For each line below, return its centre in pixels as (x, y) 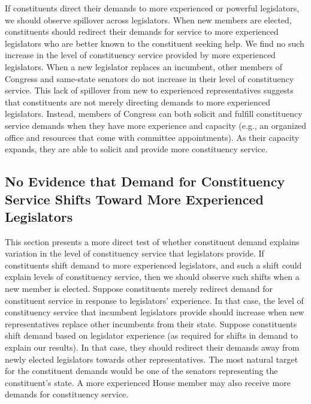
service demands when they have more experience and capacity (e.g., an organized (156, 125)
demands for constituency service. (67, 394)
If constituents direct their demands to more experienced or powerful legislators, (152, 8)
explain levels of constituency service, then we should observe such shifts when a (152, 277)
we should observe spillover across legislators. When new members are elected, (148, 19)
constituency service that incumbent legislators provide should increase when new (155, 312)
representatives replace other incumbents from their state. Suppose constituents (151, 323)
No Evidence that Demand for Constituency (145, 181)
